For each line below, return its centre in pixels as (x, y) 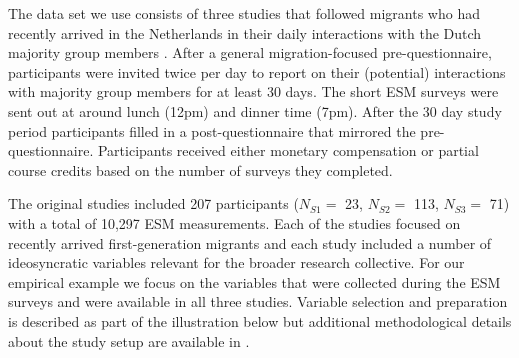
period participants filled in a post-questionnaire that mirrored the (212, 130)
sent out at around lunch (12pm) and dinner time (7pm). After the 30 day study (255, 110)
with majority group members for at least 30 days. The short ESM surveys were (253, 91)
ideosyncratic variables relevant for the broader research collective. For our (236, 262)
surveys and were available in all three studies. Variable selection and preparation (258, 301)
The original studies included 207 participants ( (153, 203)
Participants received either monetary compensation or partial (288, 150)
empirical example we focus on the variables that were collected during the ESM (254, 281)
